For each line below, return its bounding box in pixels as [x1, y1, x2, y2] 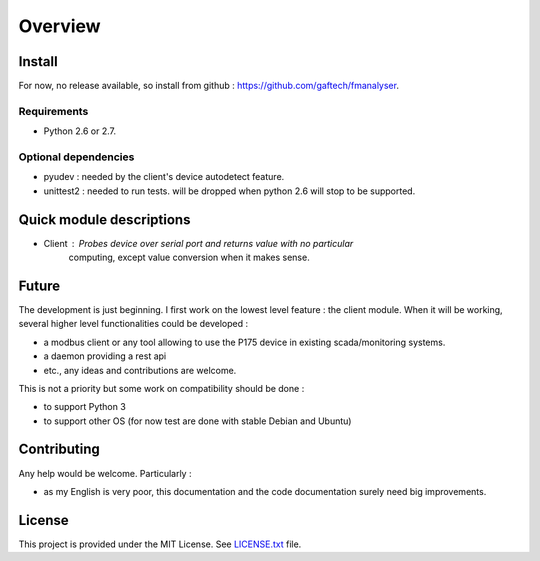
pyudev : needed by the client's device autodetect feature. [43, 171, 285, 183]
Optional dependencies [18, 150, 135, 164]
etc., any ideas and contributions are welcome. [43, 364, 237, 376]
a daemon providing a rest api [43, 350, 167, 362]
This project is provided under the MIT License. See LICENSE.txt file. [18, 538, 302, 550]
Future [18, 277, 61, 294]
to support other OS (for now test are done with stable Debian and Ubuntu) [43, 415, 352, 427]
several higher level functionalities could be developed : [18, 318, 249, 330]
